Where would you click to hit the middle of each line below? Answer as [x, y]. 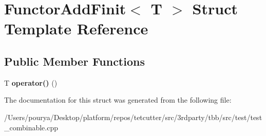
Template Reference [76, 28]
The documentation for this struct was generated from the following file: [118, 100]
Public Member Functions [74, 61]
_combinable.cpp [31, 127]
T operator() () [31, 82]
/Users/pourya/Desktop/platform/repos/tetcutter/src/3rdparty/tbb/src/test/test [133, 117]
